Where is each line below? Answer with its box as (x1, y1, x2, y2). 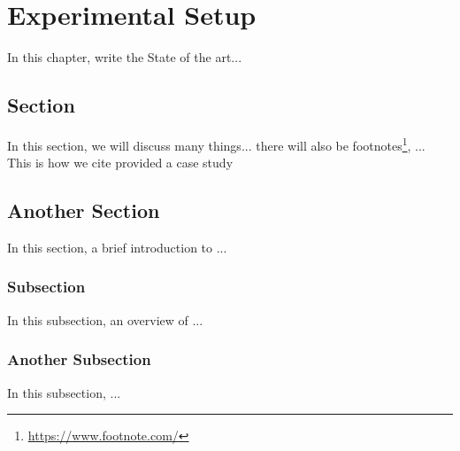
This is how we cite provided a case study (7, 153, 234, 172)
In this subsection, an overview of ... (7, 310, 203, 329)
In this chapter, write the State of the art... (7, 48, 242, 66)
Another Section (7, 197, 160, 224)
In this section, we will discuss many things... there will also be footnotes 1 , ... (7, 133, 425, 154)
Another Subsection (7, 348, 151, 370)
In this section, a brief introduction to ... (7, 237, 227, 256)
